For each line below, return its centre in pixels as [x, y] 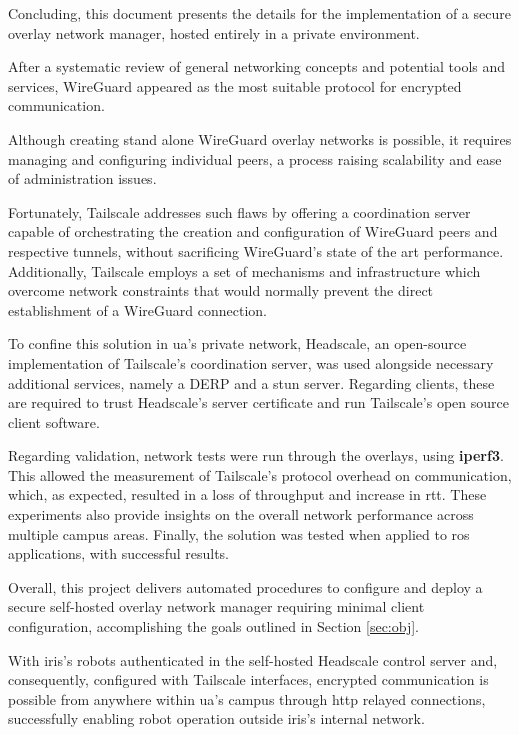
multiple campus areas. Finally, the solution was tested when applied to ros [239, 533]
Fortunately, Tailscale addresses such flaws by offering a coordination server [239, 211]
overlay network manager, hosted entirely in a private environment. [214, 32]
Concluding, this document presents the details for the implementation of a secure [259, 13]
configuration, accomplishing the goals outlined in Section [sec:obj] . [214, 626]
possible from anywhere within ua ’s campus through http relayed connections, [247, 698]
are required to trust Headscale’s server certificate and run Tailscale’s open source [258, 402]
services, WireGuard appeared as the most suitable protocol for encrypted [235, 85]
